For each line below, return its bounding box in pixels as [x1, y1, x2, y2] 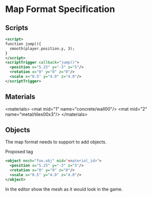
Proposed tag [5, 149, 33, 155]
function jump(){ [5, 41, 41, 46]
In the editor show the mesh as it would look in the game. [5, 186, 123, 192]
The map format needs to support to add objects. [5, 139, 106, 145]
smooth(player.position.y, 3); [9, 46, 75, 51]
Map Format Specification [5, 4, 115, 15]
